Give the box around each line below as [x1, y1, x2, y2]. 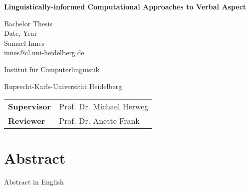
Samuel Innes [4, 37, 44, 48]
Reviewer [8, 115, 45, 127]
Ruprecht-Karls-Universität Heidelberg [4, 81, 122, 91]
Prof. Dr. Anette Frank [59, 115, 140, 127]
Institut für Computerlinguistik [4, 64, 100, 74]
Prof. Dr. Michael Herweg [59, 100, 149, 112]
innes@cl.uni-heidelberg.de [4, 47, 84, 58]
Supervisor [8, 100, 51, 112]
